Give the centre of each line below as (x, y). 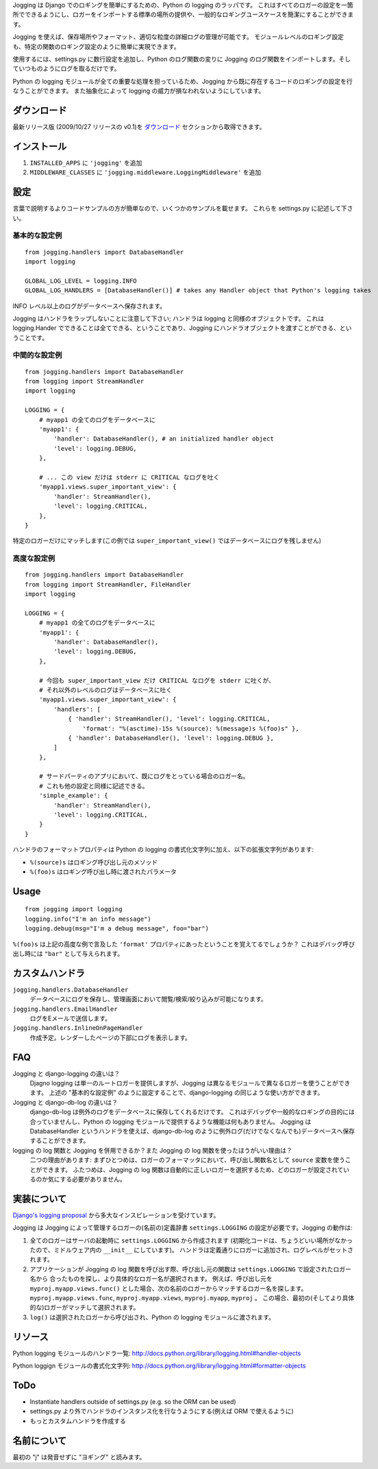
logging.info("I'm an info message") (88, 919)
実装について (40, 1198)
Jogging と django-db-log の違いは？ (65, 1102)
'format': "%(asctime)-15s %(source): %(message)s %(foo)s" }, (191, 728)
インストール (40, 146)
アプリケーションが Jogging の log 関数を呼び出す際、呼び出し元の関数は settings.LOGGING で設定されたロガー (191, 1269)
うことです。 (30, 338)
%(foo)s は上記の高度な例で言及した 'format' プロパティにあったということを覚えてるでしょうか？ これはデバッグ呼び (184, 944)
